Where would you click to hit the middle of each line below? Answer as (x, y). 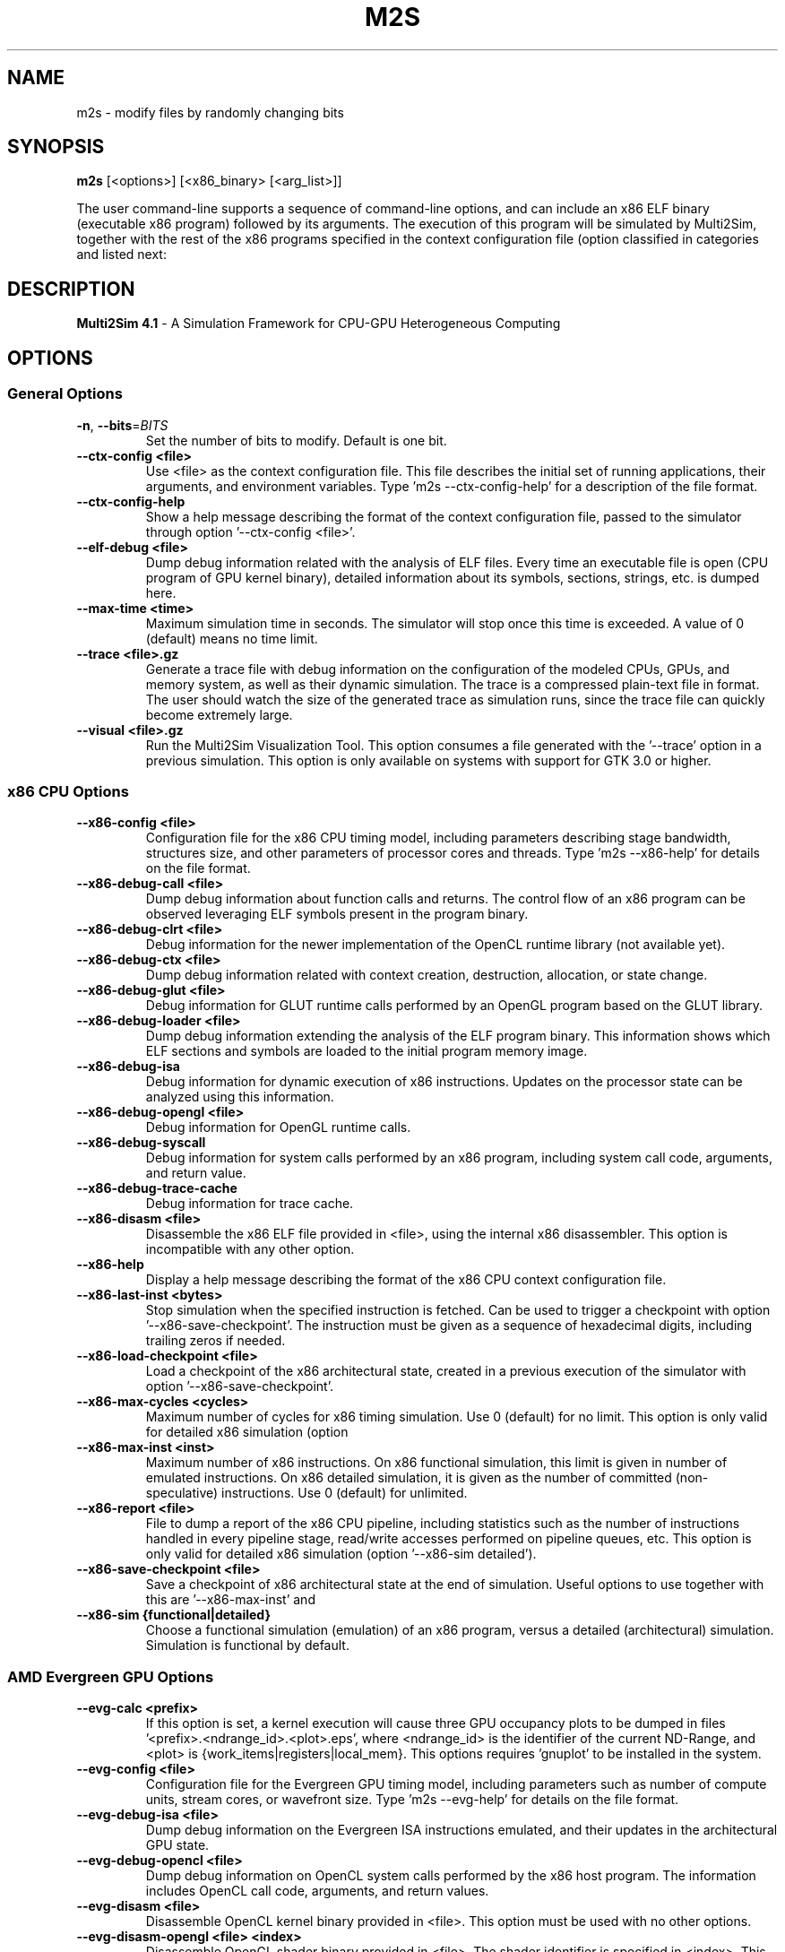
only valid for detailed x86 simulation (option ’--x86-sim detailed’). (341, 1554)
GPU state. (177, 1845)
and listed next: (121, 255)
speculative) (182, 1493)
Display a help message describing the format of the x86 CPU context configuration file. (406, 1280)
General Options (65, 394)
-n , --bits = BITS (122, 425)
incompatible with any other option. (250, 1249)
